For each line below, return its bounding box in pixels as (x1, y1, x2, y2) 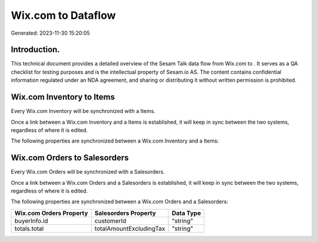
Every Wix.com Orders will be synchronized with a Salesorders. (11, 168, 165, 175)
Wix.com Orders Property (14, 209, 88, 217)
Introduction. (11, 45, 60, 55)
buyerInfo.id (14, 217, 48, 225)
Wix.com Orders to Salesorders (11, 153, 129, 163)
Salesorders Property (94, 209, 156, 217)
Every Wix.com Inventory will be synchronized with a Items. (11, 108, 155, 115)
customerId (94, 217, 127, 225)
